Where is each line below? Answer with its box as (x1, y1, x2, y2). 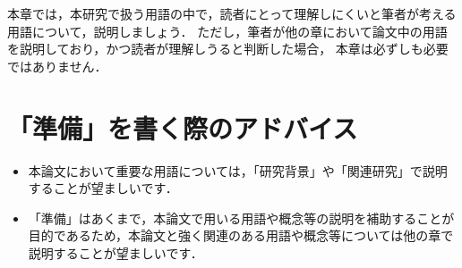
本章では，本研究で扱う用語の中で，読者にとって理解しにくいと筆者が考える (7, 4, 457, 22)
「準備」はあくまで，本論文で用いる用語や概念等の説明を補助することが (28, 208, 455, 227)
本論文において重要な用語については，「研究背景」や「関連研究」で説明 (28, 161, 448, 180)
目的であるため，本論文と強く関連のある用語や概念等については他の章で (28, 226, 454, 245)
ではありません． (7, 56, 107, 75)
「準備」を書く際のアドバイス (7, 109, 358, 146)
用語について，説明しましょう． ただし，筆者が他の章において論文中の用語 (7, 21, 448, 40)
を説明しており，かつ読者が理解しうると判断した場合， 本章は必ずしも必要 (7, 39, 449, 58)
